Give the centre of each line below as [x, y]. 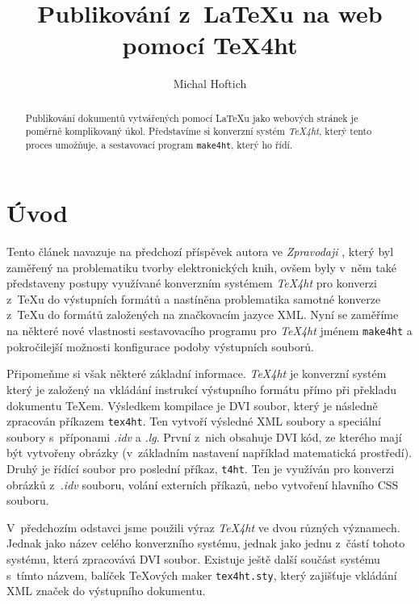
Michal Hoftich [210, 84]
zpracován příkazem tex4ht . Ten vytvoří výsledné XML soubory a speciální [194, 421]
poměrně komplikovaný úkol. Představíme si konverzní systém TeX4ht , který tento [199, 131]
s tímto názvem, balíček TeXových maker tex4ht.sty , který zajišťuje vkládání [202, 575]
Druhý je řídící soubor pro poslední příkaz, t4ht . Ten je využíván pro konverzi [201, 468]
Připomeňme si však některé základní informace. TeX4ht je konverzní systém [197, 373]
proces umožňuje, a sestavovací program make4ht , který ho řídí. [159, 145]
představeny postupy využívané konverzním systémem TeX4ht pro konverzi [192, 283]
